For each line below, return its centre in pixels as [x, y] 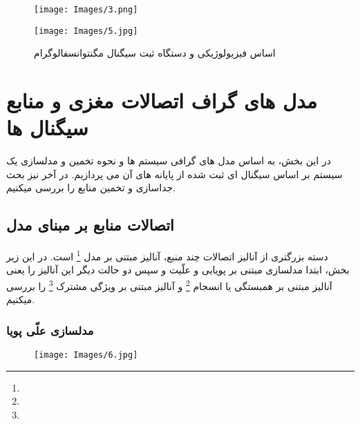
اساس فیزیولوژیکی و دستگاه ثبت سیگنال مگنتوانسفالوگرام [155, 53]
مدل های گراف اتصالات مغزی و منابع [162, 100]
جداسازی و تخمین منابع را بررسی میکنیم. [91, 187]
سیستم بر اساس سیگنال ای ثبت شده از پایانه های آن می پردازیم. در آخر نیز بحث [174, 174]
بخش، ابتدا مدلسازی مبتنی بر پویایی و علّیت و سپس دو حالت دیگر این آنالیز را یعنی [178, 270]
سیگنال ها [47, 127]
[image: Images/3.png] [86, 10]
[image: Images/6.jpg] [86, 355]
